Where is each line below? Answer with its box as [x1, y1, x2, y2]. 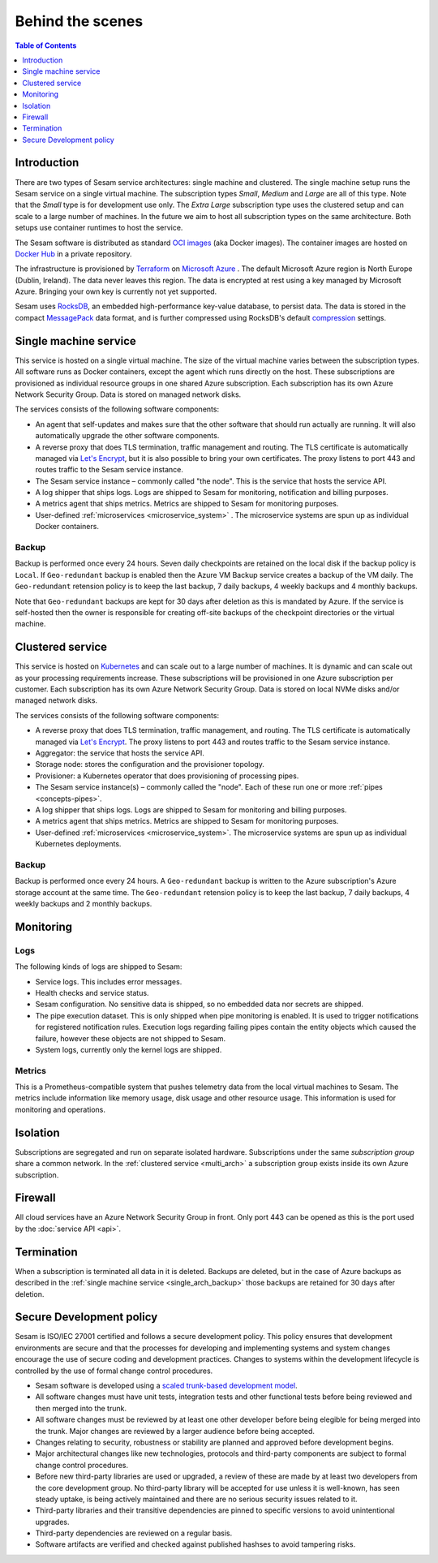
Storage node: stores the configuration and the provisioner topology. [35, 760, 265, 769]
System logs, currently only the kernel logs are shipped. [35, 1044, 222, 1054]
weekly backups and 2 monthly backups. [15, 899, 152, 909]
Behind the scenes [15, 12, 144, 30]
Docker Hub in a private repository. [15, 248, 132, 259]
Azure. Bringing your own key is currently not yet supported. [15, 286, 217, 296]
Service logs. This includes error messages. [35, 976, 182, 986]
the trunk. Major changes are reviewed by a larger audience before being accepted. [35, 1426, 316, 1436]
